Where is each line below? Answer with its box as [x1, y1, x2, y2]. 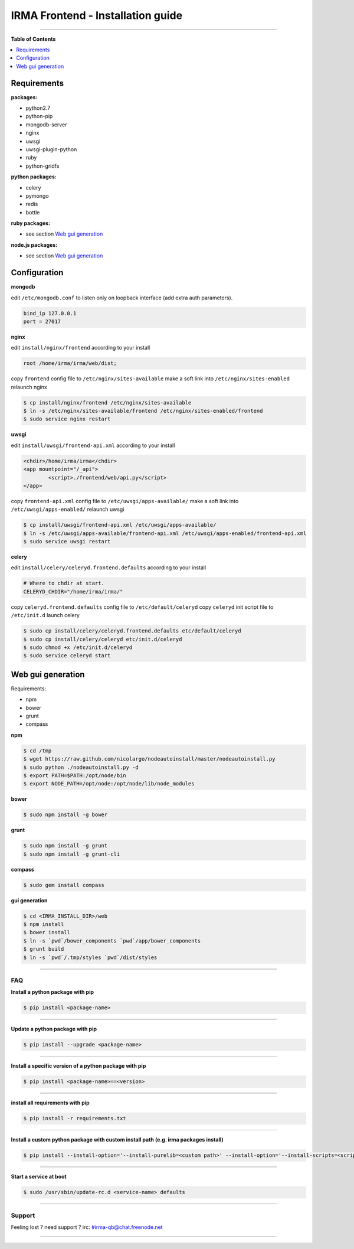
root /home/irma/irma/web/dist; [23, 360, 117, 367]
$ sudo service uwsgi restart [23, 538, 111, 545]
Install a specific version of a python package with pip [11, 1062, 146, 1069]
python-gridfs [25, 162, 60, 169]
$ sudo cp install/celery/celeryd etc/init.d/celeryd [23, 635, 182, 643]
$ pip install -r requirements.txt [23, 1115, 126, 1122]
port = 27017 [23, 318, 61, 325]
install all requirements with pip [11, 1099, 90, 1107]
